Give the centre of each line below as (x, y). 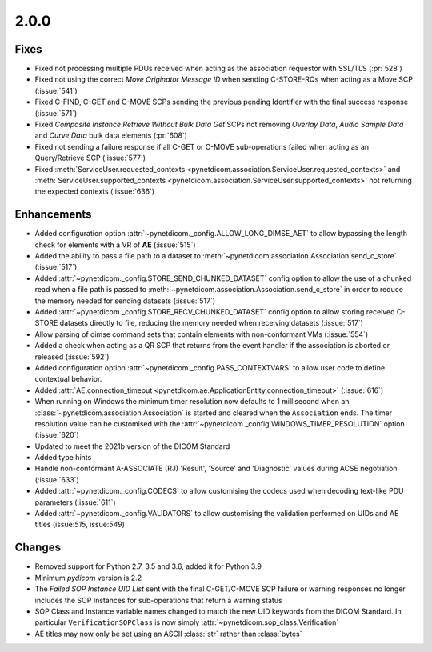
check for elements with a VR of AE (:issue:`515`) (115, 245)
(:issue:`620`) (57, 435)
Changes (38, 548)
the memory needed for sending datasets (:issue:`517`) (125, 301)
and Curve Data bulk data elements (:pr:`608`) (111, 135)
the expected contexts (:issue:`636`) (95, 191)
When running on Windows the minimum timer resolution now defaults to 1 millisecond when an (192, 402)
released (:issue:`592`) (72, 357)
